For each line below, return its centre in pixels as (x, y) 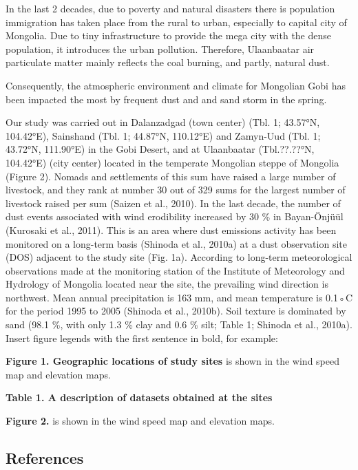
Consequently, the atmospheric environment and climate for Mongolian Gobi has (176, 85)
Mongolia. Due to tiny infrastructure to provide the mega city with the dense (169, 35)
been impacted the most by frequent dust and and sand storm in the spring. (166, 99)
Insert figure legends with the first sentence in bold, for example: (142, 338)
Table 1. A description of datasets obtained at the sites (139, 397)
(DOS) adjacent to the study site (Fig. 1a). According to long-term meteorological (179, 257)
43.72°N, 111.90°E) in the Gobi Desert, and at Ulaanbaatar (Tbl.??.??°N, (160, 149)
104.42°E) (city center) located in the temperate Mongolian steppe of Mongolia (172, 162)
